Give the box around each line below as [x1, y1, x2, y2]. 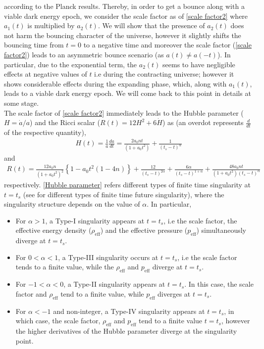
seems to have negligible [162, 59, 235, 69]
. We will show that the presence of [98, 20, 205, 31]
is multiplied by [27, 20, 75, 31]
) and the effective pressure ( [100, 225, 188, 235]
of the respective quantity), [4, 127, 86, 137]
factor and [15, 288, 47, 299]
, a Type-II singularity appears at [63, 279, 165, 289]
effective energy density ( [15, 225, 92, 235]
